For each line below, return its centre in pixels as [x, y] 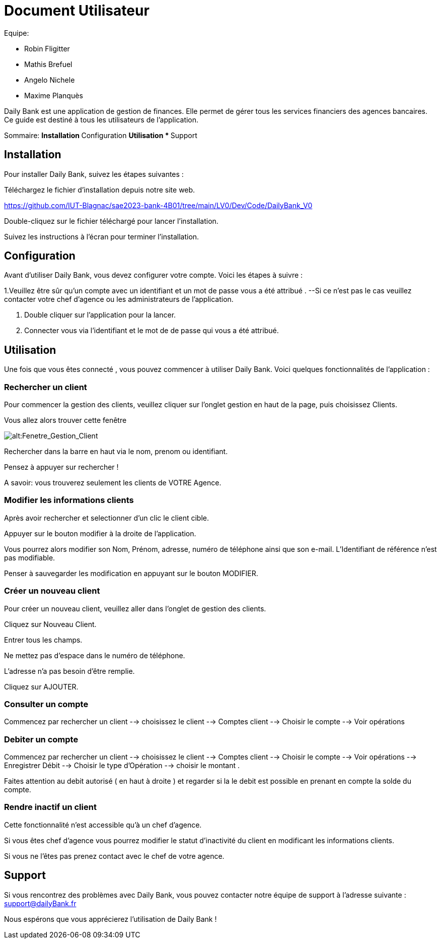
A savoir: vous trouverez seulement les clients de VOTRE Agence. [113, 483]
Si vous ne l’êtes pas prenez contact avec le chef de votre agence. [114, 856]
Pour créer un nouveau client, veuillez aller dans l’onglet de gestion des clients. [135, 608]
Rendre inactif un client [50, 807]
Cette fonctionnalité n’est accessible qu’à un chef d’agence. [103, 825]
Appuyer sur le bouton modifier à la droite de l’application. [100, 533]
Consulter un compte [46, 704]
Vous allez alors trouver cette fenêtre [65, 420]
